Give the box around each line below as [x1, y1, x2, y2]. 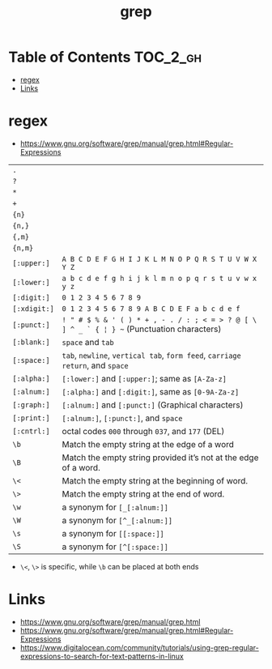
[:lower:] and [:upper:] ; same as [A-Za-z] [62, 373, 227, 384]
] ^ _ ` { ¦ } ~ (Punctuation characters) [62, 323, 222, 334]
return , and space [62, 360, 129, 371]
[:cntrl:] [12, 426, 50, 436]
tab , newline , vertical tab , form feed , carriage [62, 349, 241, 360]
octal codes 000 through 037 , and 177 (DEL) [62, 425, 225, 437]
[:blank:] [12, 337, 50, 347]
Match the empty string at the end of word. [62, 488, 225, 500]
